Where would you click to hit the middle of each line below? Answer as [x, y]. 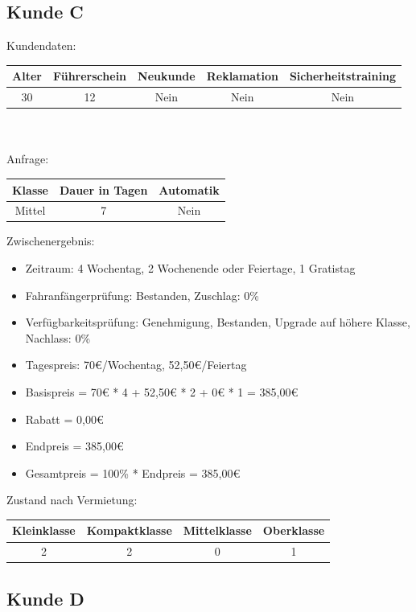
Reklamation [242, 76]
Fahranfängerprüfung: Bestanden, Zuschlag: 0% [142, 295]
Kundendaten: [41, 45]
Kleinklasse [44, 530]
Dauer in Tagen [104, 189]
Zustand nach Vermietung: [72, 500]
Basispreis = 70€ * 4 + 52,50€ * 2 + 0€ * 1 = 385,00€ [162, 392]
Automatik [189, 189]
